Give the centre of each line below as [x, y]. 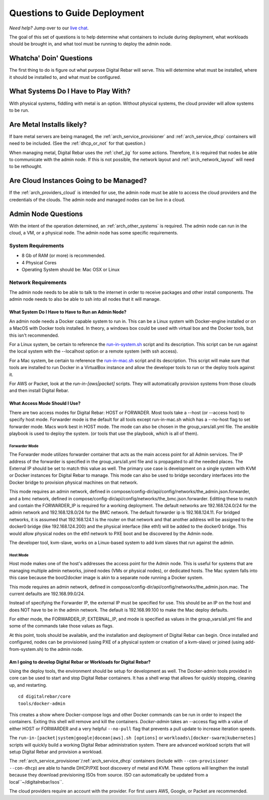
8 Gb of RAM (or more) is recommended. [64, 256]
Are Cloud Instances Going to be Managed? [78, 181]
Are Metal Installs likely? [48, 124]
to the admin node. [64, 649]
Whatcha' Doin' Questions [51, 58]
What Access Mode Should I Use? [45, 403]
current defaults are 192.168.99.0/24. [47, 594]
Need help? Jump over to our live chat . [49, 28]
